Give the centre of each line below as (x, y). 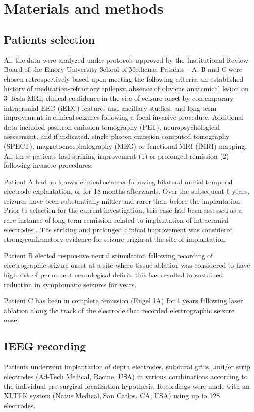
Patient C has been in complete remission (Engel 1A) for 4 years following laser (124, 301)
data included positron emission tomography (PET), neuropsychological (112, 126)
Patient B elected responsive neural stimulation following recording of (109, 255)
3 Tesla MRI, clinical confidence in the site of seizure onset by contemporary (119, 98)
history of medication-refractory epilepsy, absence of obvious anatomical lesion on (126, 88)
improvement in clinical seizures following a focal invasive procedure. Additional (124, 117)
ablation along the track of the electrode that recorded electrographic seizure (119, 310)
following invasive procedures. (49, 165)
